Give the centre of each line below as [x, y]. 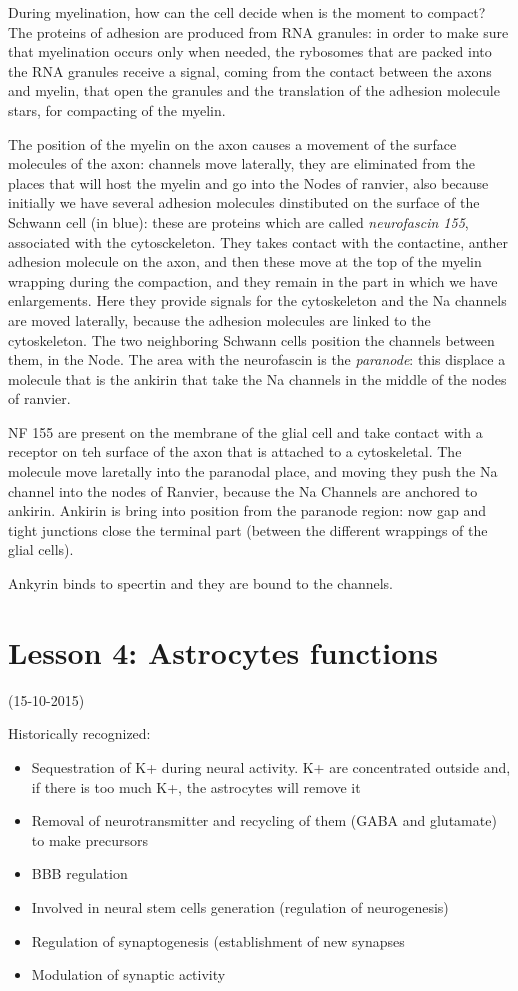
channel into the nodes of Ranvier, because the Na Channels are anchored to [243, 490]
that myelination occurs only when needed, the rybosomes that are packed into [250, 51]
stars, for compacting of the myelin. [117, 109]
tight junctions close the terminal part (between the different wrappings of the [248, 529]
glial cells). [41, 549]
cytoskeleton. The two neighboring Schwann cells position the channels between [251, 339]
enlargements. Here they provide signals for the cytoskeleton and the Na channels [257, 300]
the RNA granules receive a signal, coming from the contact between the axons [250, 70]
